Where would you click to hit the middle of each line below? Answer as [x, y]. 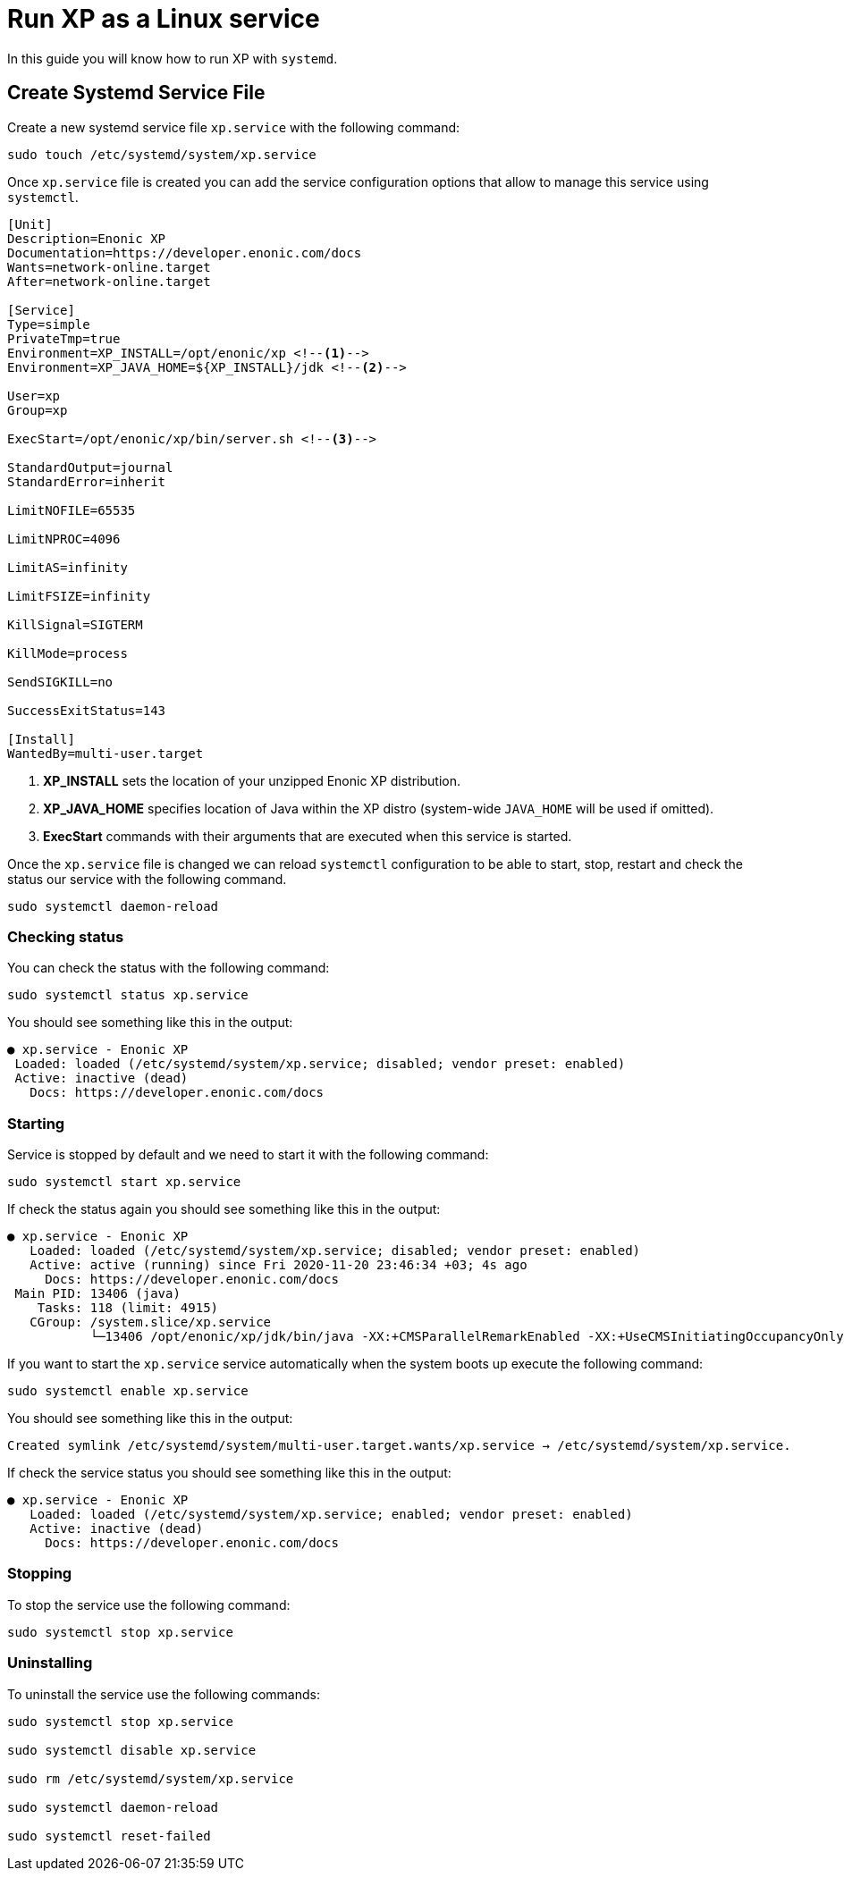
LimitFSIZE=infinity [79, 596]
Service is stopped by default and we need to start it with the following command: [248, 1155]
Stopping [40, 1574]
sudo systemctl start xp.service [124, 1182]
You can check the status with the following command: [169, 968]
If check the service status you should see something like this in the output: [229, 1473]
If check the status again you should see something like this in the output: [224, 1209]
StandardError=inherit [87, 481]
